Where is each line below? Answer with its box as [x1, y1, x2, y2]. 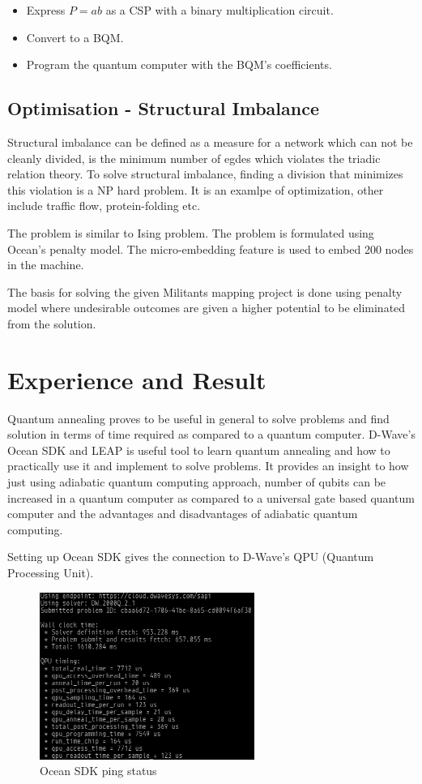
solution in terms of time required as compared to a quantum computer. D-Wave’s [7, 426, 416, 443]
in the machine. [7, 256, 84, 273]
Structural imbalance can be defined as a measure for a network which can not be [7, 133, 413, 150]
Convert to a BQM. [26, 28, 124, 45]
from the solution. [7, 315, 96, 332]
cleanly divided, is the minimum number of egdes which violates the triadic [7, 149, 381, 166]
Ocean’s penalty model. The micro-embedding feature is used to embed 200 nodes [7, 240, 414, 257]
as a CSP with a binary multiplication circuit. [105, 2, 334, 18]
